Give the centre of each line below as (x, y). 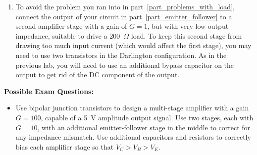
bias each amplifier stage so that (65, 146)
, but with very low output (188, 26)
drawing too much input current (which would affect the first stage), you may (133, 45)
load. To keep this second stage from (186, 35)
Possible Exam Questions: (49, 91)
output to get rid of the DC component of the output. (98, 75)
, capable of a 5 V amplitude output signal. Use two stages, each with (147, 117)
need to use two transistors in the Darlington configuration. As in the (121, 55)
